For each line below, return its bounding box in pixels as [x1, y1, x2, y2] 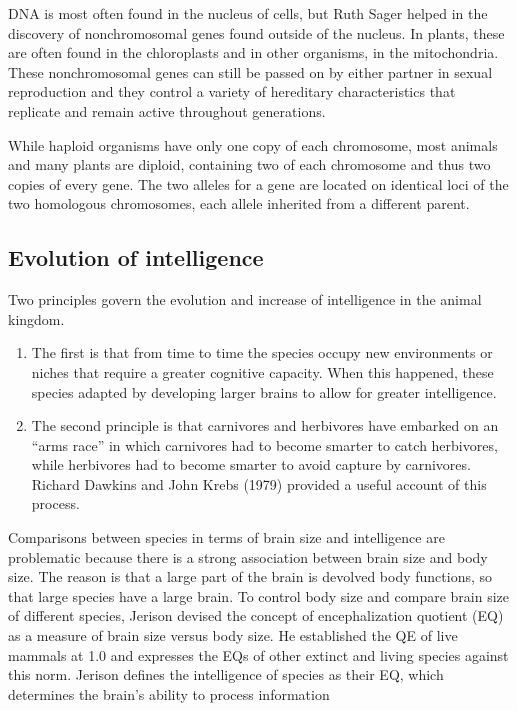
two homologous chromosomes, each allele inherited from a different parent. [8, 193, 470, 214]
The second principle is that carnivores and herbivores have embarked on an [31, 415, 499, 436]
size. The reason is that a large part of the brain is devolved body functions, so [8, 566, 493, 587]
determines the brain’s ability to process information [8, 683, 330, 704]
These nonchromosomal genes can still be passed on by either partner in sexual [8, 61, 493, 82]
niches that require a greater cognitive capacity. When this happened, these [31, 361, 494, 382]
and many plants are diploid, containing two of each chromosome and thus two [8, 154, 491, 175]
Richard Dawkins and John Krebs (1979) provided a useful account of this [31, 473, 487, 494]
